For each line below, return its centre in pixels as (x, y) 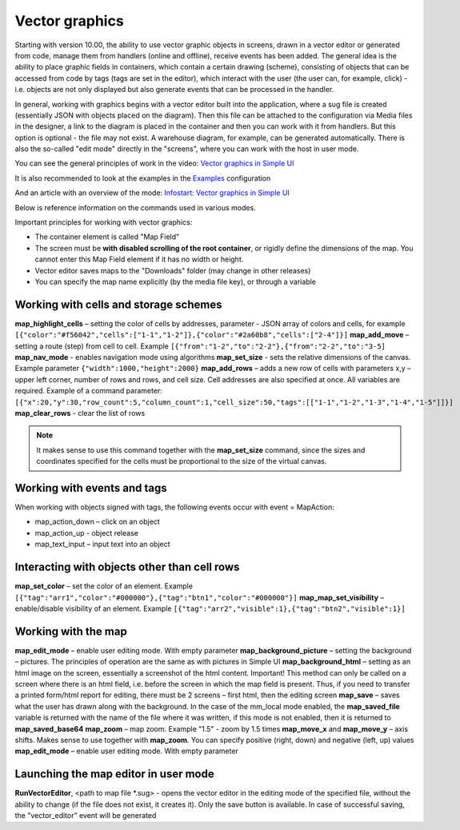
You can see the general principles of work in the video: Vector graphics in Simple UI (155, 163)
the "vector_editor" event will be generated (86, 816)
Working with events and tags (91, 488)
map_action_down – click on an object (97, 522)
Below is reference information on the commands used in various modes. (135, 207)
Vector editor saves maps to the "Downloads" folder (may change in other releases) (173, 270)
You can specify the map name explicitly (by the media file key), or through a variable (175, 281)
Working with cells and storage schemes (118, 304)
